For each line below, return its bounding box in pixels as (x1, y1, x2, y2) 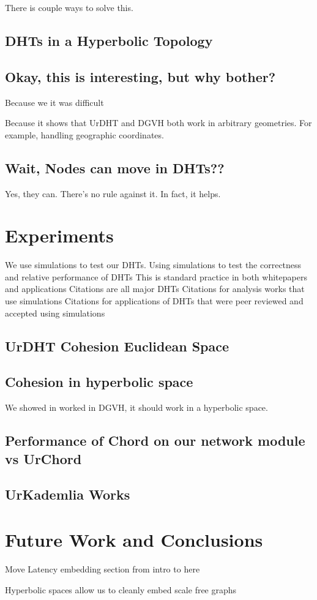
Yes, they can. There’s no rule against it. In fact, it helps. (5, 187, 221, 200)
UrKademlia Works (5, 485, 130, 504)
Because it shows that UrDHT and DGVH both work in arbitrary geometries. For (5, 116, 312, 129)
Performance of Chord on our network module (5, 431, 305, 450)
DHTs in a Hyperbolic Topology (5, 31, 213, 50)
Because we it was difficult (5, 96, 104, 108)
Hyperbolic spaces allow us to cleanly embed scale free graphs (5, 583, 237, 596)
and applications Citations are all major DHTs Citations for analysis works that (5, 282, 305, 295)
